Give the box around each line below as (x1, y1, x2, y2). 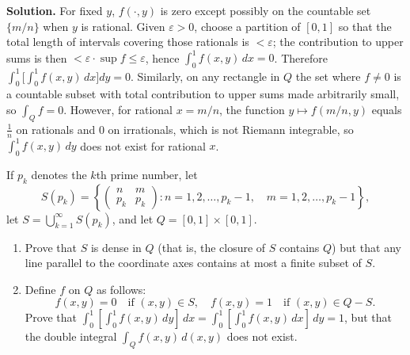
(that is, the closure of (158, 239, 266, 255)
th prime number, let (96, 166, 198, 182)
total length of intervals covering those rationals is (6, 33, 249, 50)
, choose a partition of (194, 17, 301, 34)
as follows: (96, 281, 146, 297)
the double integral (25, 328, 117, 345)
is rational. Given (81, 17, 165, 34)
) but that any (332, 239, 401, 255)
